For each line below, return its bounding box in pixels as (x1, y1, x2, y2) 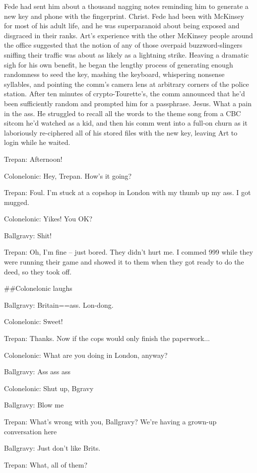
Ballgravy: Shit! (4, 230, 52, 240)
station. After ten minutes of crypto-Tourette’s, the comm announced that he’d (4, 88, 245, 99)
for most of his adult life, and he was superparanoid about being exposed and (4, 20, 240, 31)
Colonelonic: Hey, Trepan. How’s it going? (4, 170, 132, 181)
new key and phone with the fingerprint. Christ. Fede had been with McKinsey (4, 10, 244, 21)
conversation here (4, 426, 57, 436)
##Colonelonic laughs (4, 283, 72, 293)
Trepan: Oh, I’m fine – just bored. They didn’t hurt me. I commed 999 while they (4, 247, 253, 257)
